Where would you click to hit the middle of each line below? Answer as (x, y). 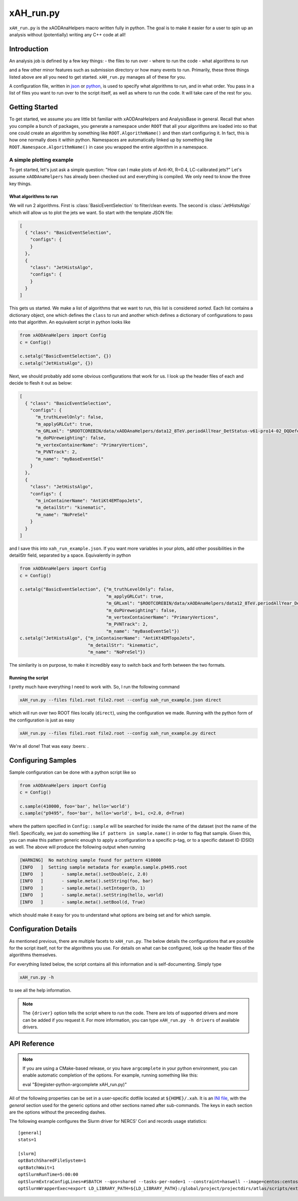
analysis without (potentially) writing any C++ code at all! (68, 34)
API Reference (32, 1044)
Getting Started (34, 107)
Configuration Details (43, 929)
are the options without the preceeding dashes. (58, 1112)
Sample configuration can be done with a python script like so (73, 772)
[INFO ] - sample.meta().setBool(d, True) (83, 902)
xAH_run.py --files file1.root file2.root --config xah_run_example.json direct (120, 700)
